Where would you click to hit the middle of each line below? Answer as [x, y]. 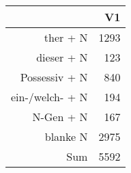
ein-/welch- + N [49, 97]
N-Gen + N [60, 117]
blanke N [66, 136]
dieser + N [62, 57]
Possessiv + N [54, 77]
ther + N [66, 37]
